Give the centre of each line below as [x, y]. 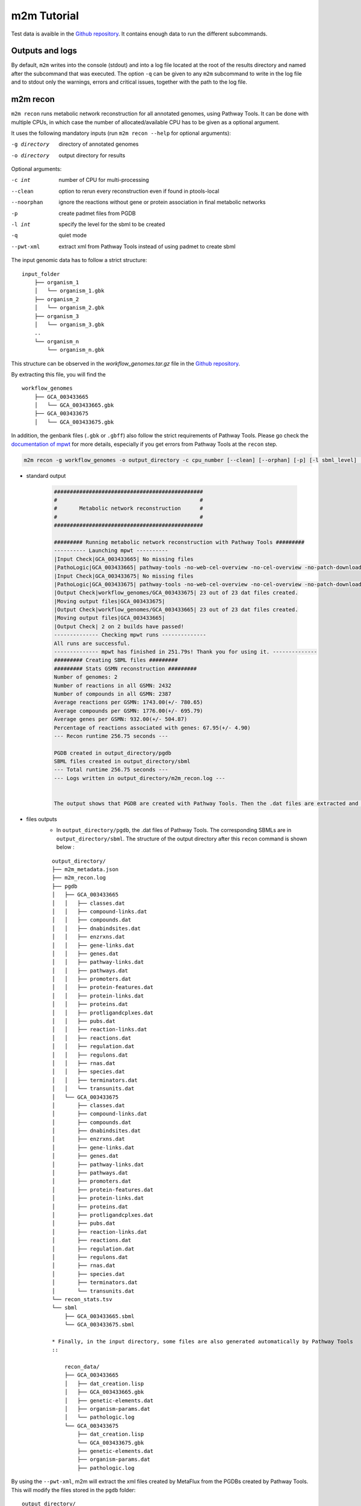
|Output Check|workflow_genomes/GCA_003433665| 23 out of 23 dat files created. [176, 610]
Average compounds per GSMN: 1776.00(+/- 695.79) [128, 711]
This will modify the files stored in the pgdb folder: [73, 1490]
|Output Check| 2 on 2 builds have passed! [119, 626]
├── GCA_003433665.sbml [99, 1316]
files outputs [42, 819]
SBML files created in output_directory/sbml [122, 761]
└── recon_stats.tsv [82, 1299]
